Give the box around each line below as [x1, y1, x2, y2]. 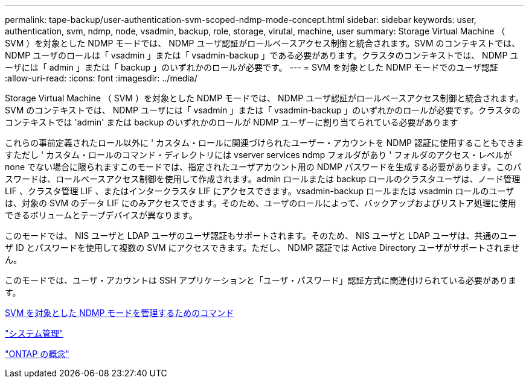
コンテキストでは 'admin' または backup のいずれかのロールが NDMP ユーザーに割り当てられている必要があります [5, 117, 458, 127]
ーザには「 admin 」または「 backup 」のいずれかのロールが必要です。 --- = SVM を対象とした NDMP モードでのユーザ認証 [5, 62, 498, 72]
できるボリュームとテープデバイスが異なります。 [5, 210, 197, 220]
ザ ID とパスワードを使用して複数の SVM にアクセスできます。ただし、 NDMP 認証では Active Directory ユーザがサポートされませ [5, 242, 519, 253]
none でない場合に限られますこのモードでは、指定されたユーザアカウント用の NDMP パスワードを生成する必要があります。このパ [5, 162, 522, 172]
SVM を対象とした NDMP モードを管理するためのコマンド [5, 308, 234, 318]
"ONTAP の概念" [5, 349, 69, 359]
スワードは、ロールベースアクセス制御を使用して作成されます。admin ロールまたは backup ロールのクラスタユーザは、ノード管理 [5, 174, 521, 184]
